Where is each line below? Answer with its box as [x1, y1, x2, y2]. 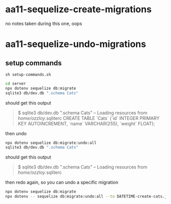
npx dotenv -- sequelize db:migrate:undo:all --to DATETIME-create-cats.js [5, 194, 169, 199]
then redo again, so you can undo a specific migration [5, 180, 119, 186]
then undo [5, 130, 27, 136]
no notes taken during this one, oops [5, 20, 82, 27]
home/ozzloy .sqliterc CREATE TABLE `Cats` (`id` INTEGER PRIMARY [17, 115, 160, 121]
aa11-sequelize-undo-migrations [5, 38, 147, 50]
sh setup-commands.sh [5, 72, 51, 77]
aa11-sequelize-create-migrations [5, 4, 152, 15]
